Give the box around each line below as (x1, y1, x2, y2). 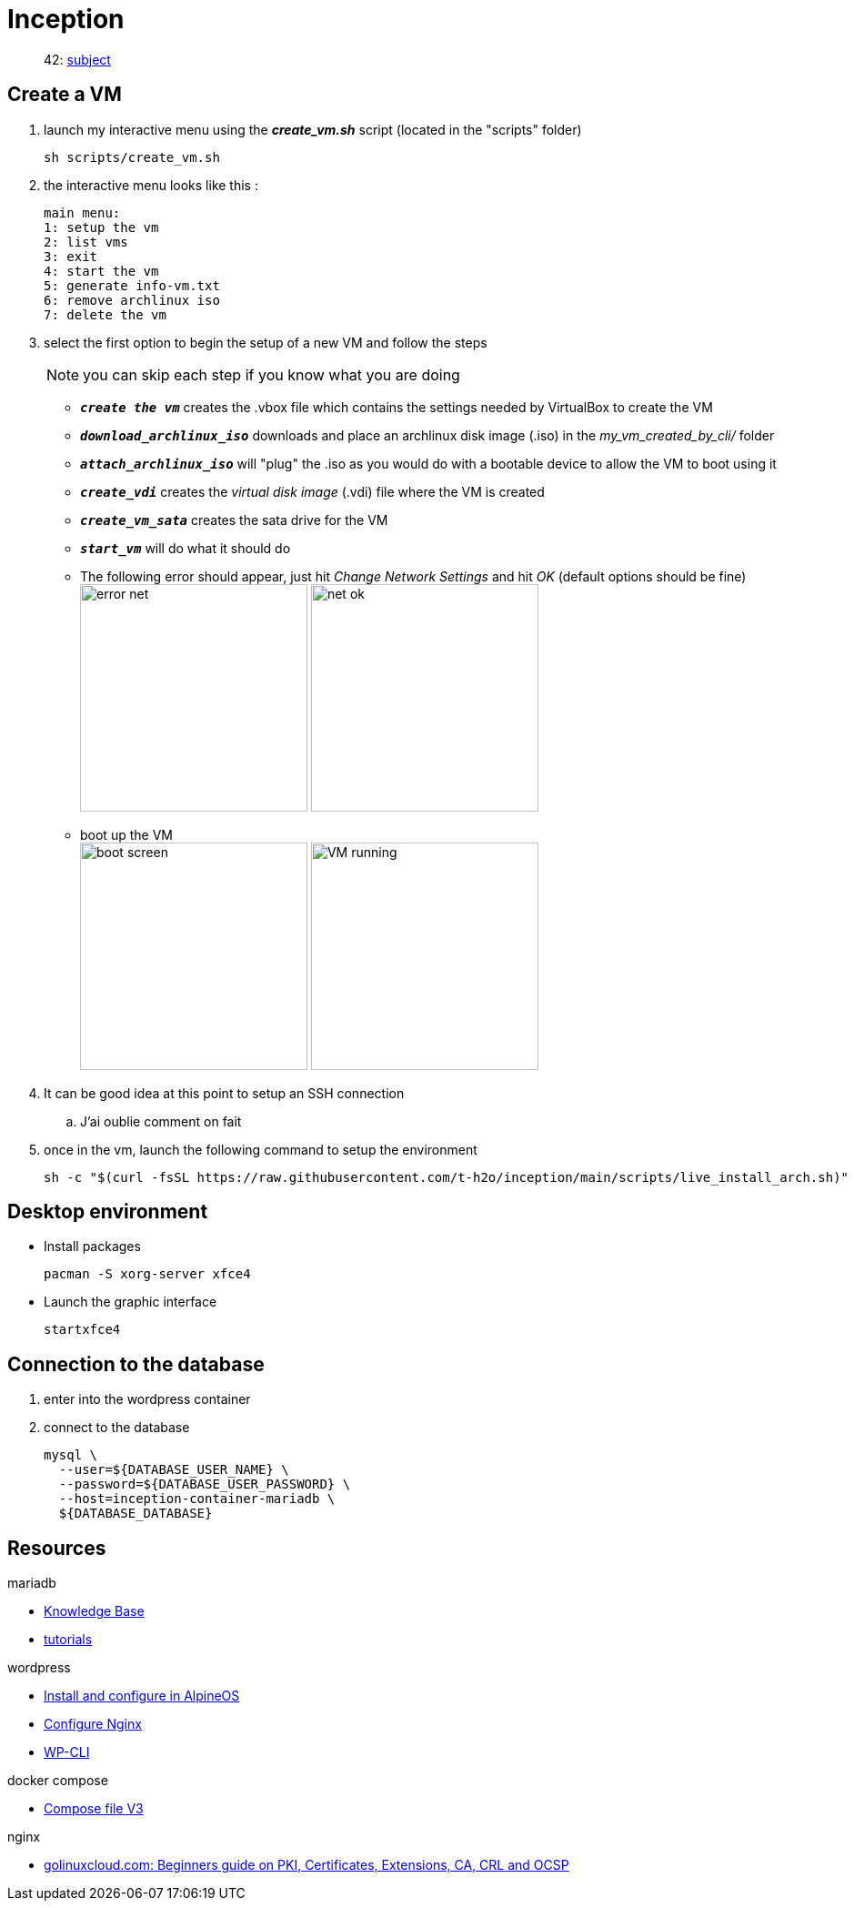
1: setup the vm (44, 219, 159, 235)
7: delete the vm (44, 307, 166, 322)
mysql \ (44, 1448, 98, 1463)
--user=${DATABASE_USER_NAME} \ (58, 1462, 289, 1478)
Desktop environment (7, 1200, 208, 1224)
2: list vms (44, 234, 128, 249)
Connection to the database (7, 1352, 265, 1376)
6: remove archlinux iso (44, 292, 220, 308)
